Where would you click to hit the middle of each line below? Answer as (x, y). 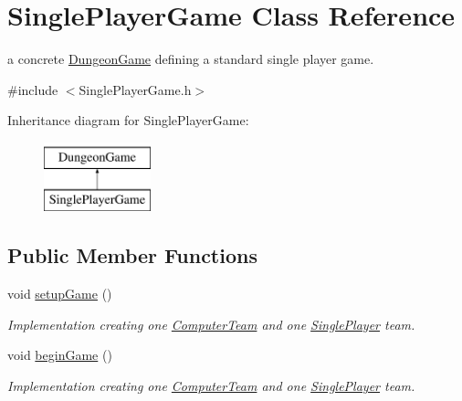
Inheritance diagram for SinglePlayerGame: (128, 120)
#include (33, 89)
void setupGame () (60, 294)
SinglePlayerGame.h (135, 89)
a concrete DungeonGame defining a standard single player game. (191, 59)
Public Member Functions (132, 255)
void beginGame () (60, 355)
